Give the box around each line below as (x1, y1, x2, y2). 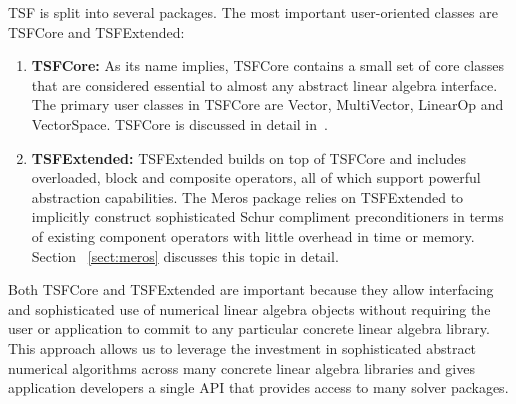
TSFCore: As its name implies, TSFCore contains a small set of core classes (31, 55, 504, 76)
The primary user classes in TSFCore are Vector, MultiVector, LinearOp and (31, 94, 504, 115)
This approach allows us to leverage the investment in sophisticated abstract (8, 337, 477, 358)
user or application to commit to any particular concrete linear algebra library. (8, 318, 490, 339)
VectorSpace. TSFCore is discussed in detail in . (31, 113, 328, 134)
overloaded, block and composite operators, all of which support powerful (31, 167, 481, 188)
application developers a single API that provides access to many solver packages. (8, 377, 509, 398)
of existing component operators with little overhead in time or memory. (31, 225, 475, 246)
